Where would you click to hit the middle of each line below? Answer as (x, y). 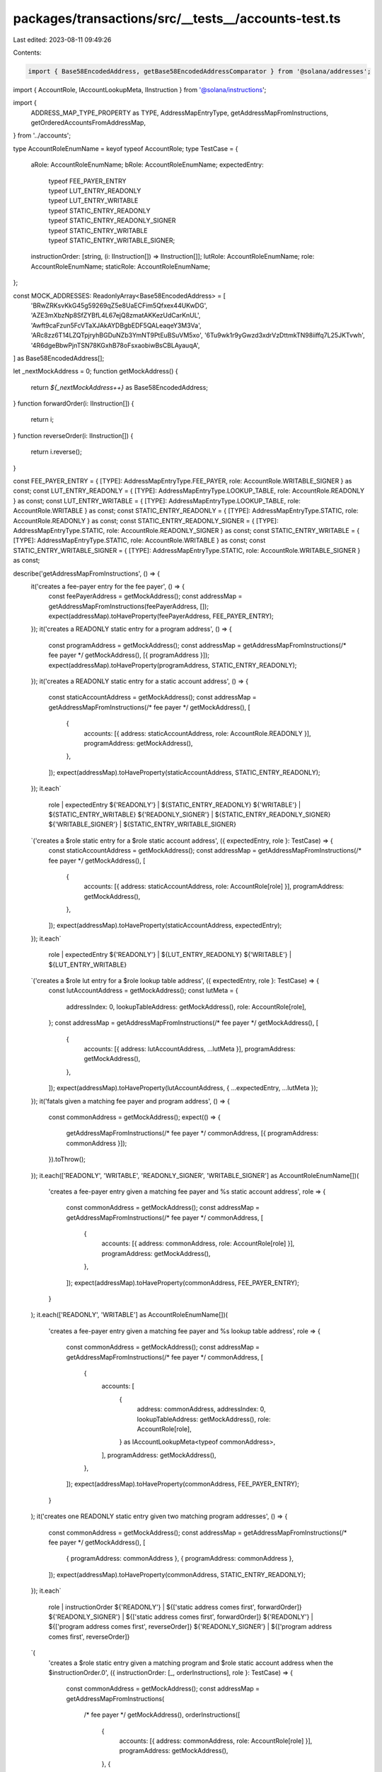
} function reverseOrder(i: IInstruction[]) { (73, 435)
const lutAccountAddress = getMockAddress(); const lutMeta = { (143, 991)
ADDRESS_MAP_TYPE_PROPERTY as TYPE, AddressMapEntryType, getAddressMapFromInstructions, (180, 113)
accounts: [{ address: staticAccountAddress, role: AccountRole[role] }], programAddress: (214, 887)
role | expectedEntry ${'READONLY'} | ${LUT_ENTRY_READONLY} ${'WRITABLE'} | (170, 955)
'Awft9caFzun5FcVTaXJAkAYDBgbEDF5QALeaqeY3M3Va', (116, 325)
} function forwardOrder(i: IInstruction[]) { (74, 403)
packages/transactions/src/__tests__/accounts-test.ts (177, 18)
